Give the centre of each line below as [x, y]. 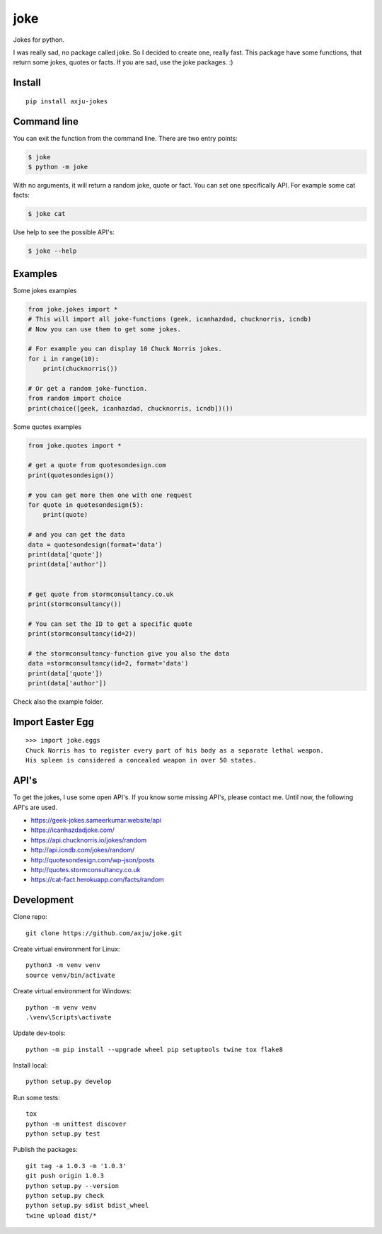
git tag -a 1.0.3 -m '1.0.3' [76, 1166]
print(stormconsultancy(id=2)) [82, 634]
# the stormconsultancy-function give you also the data [129, 653]
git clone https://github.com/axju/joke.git [104, 933]
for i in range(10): [63, 359]
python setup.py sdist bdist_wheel [87, 1206]
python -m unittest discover [76, 1124]
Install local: [30, 1066]
